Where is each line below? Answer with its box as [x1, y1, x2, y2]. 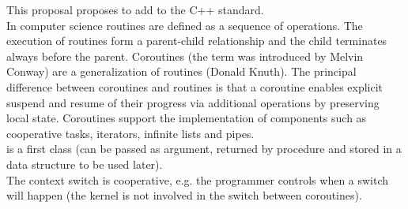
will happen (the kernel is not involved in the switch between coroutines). [6, 187, 362, 203]
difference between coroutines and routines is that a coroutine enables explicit [6, 78, 383, 95]
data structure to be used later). [6, 155, 163, 172]
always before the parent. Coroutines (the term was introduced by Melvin [6, 47, 364, 64]
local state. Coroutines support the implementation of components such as [6, 110, 367, 126]
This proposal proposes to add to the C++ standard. [6, 2, 264, 17]
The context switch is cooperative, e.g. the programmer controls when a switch [6, 171, 389, 188]
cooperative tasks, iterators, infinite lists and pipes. [6, 125, 255, 141]
